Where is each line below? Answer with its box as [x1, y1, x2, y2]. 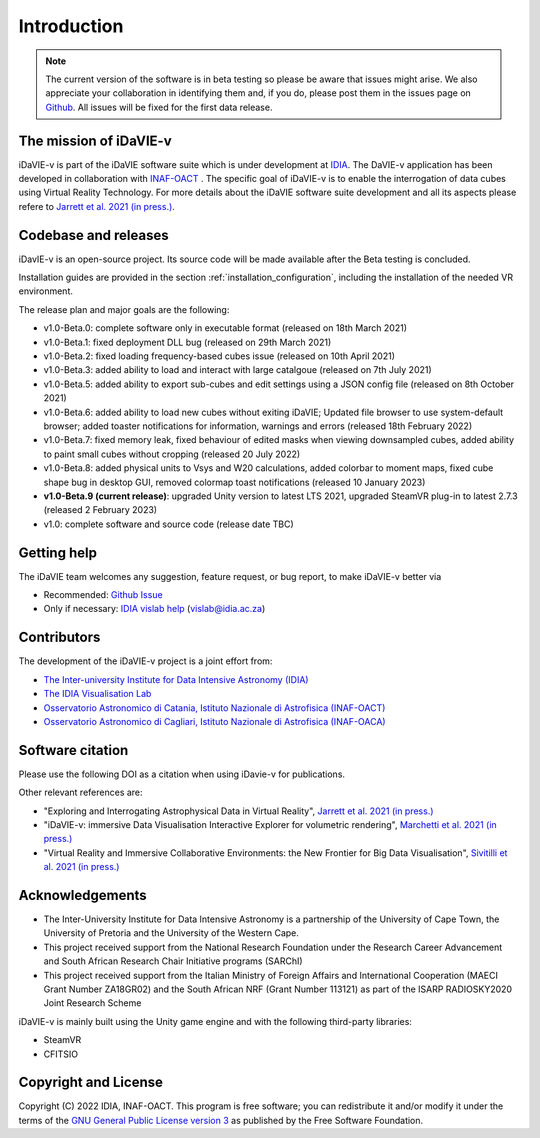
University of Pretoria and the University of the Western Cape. [43, 927, 300, 939]
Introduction [18, 15, 124, 37]
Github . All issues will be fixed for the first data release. [45, 101, 273, 113]
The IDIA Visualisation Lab [43, 688, 152, 700]
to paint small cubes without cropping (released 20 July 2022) [43, 448, 301, 460]
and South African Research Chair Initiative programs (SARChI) [43, 955, 304, 967]
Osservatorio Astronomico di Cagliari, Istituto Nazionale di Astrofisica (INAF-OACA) [43, 715, 386, 727]
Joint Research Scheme [43, 997, 142, 1009]
